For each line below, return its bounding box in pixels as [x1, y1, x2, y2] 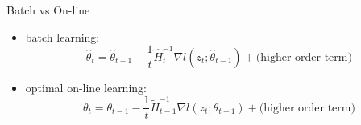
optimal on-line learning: [25, 79, 147, 95]
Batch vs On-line [6, 2, 90, 18]
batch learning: [25, 28, 100, 45]
